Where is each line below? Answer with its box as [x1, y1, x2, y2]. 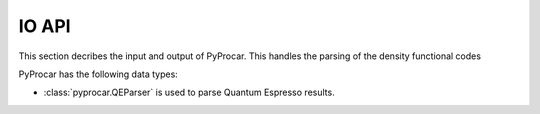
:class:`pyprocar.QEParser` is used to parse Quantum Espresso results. [43, 86, 335, 99]
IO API [18, 15, 71, 37]
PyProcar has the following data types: [18, 68, 179, 80]
